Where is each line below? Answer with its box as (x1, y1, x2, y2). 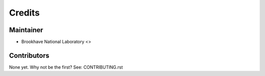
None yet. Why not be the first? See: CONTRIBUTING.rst (9, 64, 123, 70)
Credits (9, 7, 40, 18)
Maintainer (9, 26, 44, 34)
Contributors (9, 51, 50, 59)
